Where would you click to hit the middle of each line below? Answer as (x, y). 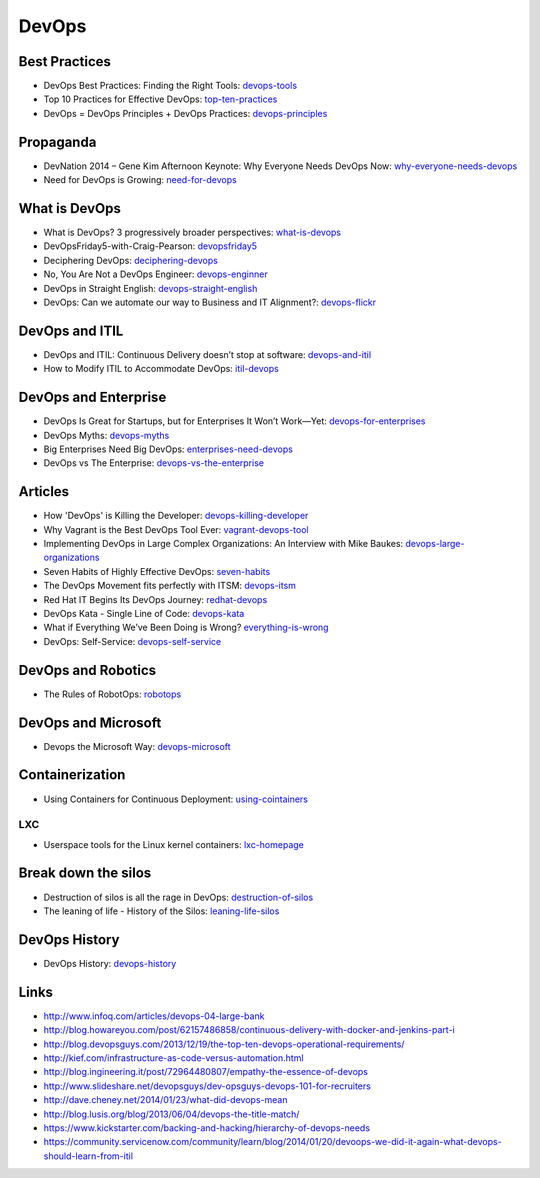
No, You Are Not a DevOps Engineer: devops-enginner (156, 274)
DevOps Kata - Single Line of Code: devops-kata (144, 614)
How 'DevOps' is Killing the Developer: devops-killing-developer (176, 516)
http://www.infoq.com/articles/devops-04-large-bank (154, 1016)
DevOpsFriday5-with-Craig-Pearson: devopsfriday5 (150, 246)
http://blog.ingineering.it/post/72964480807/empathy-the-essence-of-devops (206, 1072)
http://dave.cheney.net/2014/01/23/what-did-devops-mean (165, 1100)
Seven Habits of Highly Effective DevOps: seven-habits (157, 571)
